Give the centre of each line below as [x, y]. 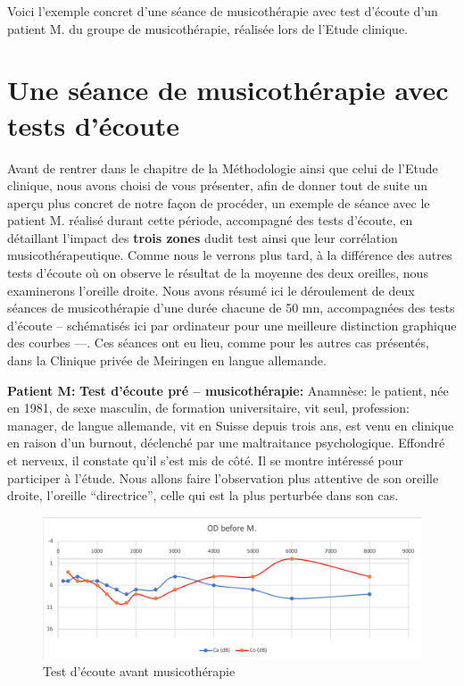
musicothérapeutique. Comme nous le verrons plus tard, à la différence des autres [230, 255]
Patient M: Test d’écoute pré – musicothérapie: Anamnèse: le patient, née [228, 390]
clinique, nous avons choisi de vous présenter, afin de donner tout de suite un [218, 185]
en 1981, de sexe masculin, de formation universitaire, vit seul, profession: [208, 408]
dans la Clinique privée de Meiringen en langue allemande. [167, 360]
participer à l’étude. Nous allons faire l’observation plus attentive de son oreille [223, 477]
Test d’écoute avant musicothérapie [139, 671]
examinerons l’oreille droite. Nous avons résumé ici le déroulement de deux [211, 290]
